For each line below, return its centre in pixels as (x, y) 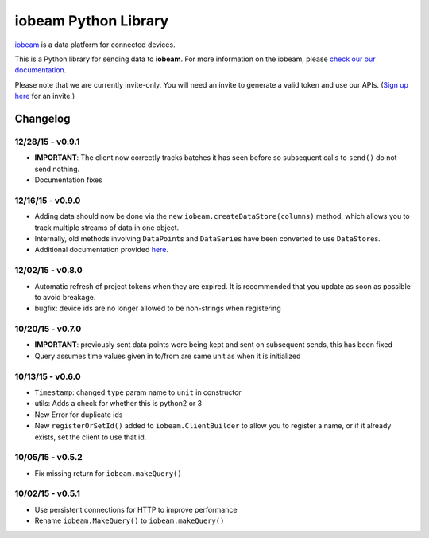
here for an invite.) (45, 96)
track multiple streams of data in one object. (107, 228)
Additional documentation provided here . (101, 250)
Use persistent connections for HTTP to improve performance (136, 509)
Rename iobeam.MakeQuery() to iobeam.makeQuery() (129, 520)
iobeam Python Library (92, 21)
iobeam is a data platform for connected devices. (95, 45)
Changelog (43, 118)
